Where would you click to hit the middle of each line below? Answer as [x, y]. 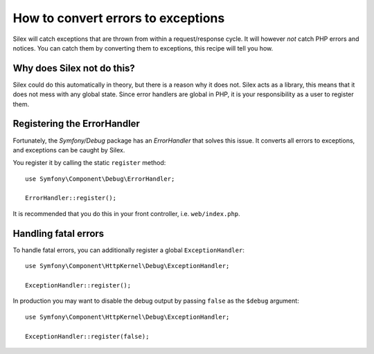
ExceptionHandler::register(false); [87, 336]
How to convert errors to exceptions [119, 18]
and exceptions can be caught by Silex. [69, 150]
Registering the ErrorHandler [76, 124]
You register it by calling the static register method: [89, 163]
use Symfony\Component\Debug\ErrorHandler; [100, 179]
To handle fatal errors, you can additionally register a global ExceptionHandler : [129, 250]
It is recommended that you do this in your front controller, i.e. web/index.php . [126, 213]
